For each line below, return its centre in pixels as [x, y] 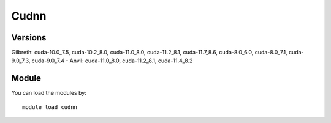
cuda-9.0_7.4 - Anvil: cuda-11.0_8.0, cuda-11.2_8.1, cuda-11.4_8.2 [112, 61]
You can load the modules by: [49, 93]
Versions [29, 38]
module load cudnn [50, 107]
